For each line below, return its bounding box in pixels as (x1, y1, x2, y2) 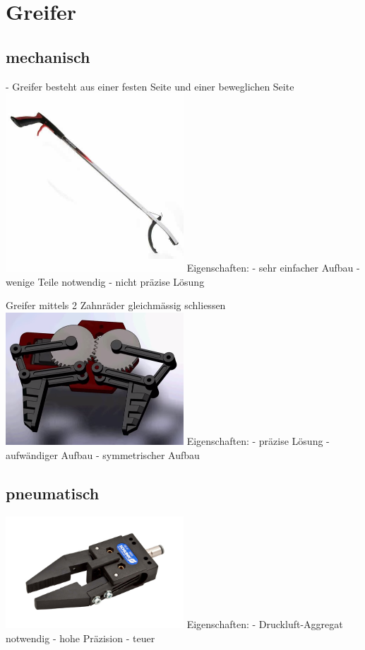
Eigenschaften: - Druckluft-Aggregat (186, 617, 343, 632)
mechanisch (6, 45, 90, 67)
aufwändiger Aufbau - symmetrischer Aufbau (6, 447, 200, 462)
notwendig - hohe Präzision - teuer (6, 630, 155, 645)
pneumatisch (6, 482, 100, 504)
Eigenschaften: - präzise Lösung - (186, 434, 330, 448)
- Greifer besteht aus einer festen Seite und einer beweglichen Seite (6, 79, 294, 93)
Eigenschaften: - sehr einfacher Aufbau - (186, 260, 360, 275)
